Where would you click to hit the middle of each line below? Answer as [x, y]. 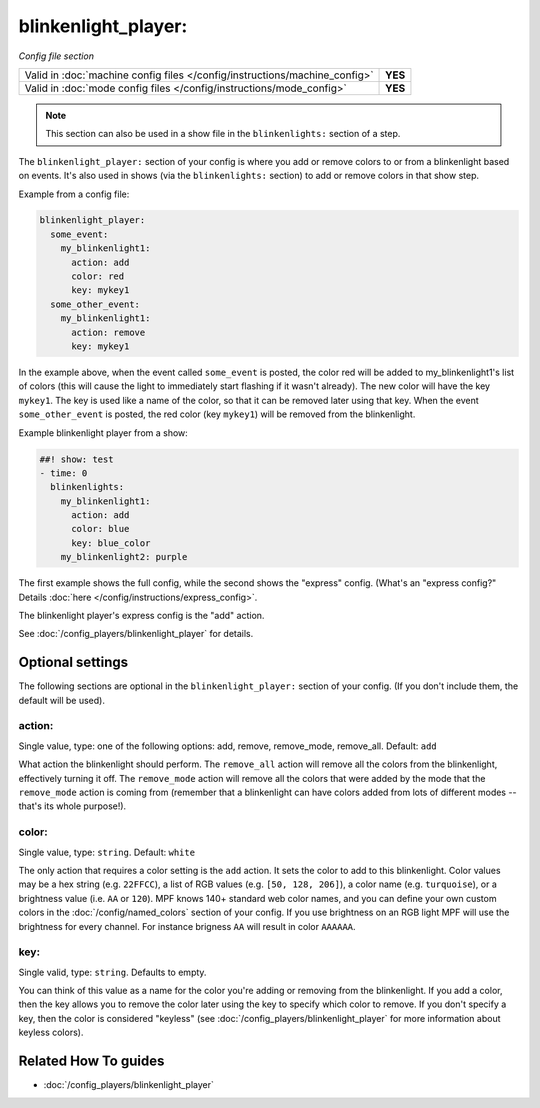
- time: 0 [63, 473]
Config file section [56, 56]
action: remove [108, 332]
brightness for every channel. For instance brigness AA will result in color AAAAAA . [187, 926]
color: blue [100, 529]
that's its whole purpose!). [72, 806]
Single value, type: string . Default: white [106, 852]
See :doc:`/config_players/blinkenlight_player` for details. [136, 634]
